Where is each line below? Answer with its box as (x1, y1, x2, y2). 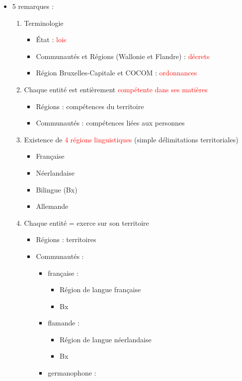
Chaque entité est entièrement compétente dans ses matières (24, 84, 208, 94)
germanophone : (48, 368, 96, 378)
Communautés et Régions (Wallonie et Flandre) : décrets (36, 51, 210, 61)
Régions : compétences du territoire (36, 101, 144, 111)
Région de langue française (59, 284, 141, 295)
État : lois (36, 34, 67, 45)
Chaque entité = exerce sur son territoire (24, 217, 149, 228)
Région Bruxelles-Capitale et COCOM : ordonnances (36, 67, 197, 78)
